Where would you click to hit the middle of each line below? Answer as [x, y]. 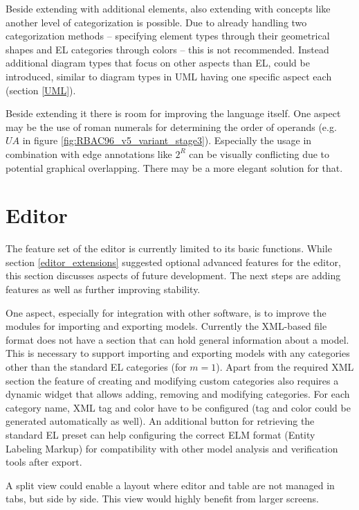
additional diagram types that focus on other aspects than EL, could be [158, 63]
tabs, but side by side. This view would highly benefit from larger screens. [162, 499]
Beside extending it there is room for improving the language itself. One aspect [173, 113]
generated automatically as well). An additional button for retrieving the [160, 421]
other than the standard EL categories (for [96, 367]
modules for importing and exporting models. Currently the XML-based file [166, 326]
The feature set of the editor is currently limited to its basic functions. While [169, 248]
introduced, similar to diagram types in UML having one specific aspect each [169, 76]
